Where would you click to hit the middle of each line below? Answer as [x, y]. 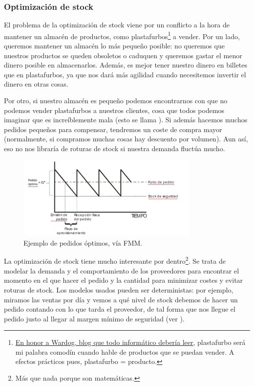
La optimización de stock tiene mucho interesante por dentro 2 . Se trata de [115, 260]
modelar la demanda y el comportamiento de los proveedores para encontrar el [122, 270]
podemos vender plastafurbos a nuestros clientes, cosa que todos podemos [114, 110]
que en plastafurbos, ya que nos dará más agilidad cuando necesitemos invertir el [125, 74]
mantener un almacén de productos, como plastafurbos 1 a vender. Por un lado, [122, 35]
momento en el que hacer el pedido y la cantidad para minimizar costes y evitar [124, 280]
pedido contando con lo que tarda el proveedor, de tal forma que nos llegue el [120, 309]
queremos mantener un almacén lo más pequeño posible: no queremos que [114, 46]
